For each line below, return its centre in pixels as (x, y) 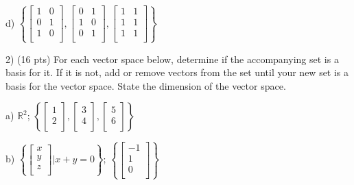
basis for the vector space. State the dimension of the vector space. (146, 85)
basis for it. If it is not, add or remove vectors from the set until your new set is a (177, 72)
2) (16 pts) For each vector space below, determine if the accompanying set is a (172, 59)
